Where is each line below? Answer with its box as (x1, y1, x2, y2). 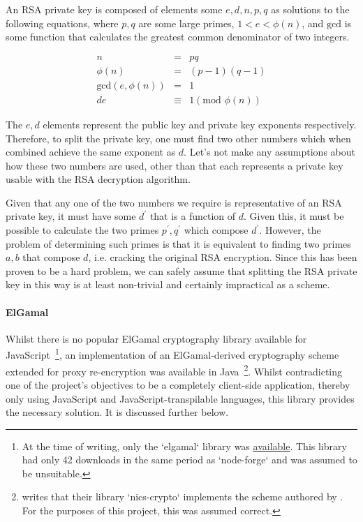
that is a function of (149, 209, 236, 223)
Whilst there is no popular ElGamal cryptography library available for (6, 331, 307, 345)
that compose (22, 250, 80, 264)
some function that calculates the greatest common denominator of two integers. (6, 29, 350, 44)
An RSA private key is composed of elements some (6, 2, 223, 16)
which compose (184, 223, 249, 237)
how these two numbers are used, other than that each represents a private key (6, 158, 343, 172)
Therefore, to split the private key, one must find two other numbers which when (6, 130, 351, 145)
